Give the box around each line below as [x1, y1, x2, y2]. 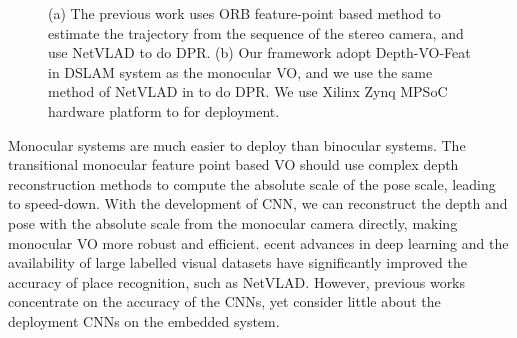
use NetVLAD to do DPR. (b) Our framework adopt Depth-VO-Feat [48, 42, 471, 63]
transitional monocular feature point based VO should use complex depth [8, 154, 459, 175]
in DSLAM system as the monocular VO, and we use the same [48, 61, 433, 82]
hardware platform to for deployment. [48, 100, 280, 121]
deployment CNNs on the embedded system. [8, 310, 280, 331]
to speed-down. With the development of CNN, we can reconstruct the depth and [8, 193, 508, 214]
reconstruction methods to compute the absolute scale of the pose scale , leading [8, 173, 496, 194]
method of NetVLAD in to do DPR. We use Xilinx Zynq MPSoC [48, 81, 448, 102]
